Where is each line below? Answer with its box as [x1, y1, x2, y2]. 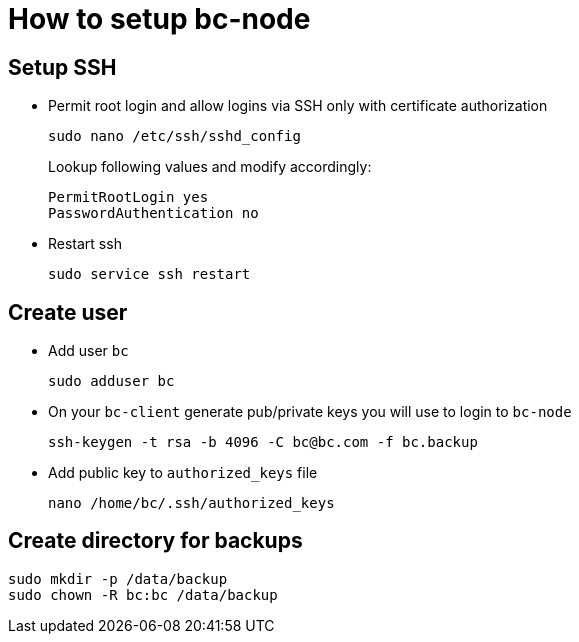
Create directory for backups [8, 528, 303, 554]
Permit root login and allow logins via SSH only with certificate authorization [48, 97, 548, 115]
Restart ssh [48, 235, 122, 253]
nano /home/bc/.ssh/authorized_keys [48, 495, 335, 512]
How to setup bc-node [8, 2, 311, 36]
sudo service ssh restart [48, 266, 251, 283]
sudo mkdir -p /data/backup [8, 570, 228, 587]
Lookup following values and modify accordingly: [48, 158, 372, 176]
